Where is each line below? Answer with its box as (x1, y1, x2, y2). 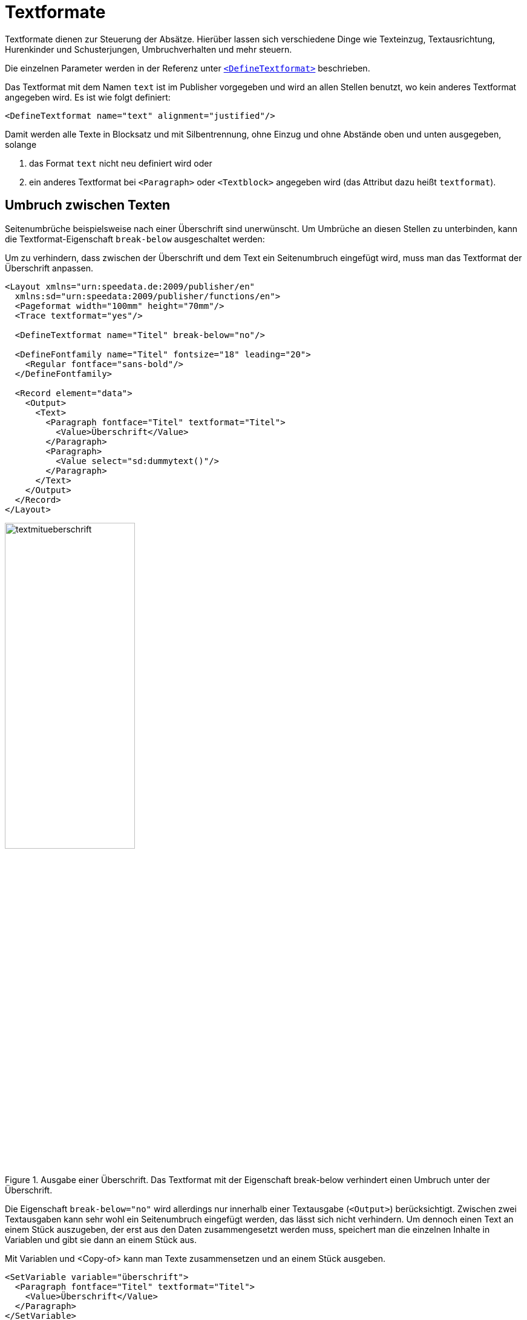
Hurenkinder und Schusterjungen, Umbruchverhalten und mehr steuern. (5, 44, 292, 55)
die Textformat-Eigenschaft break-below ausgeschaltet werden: (5, 233, 265, 244)
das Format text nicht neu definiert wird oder (29, 158, 212, 168)
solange (5, 139, 37, 150)
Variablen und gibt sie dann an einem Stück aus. (5, 1234, 197, 1245)
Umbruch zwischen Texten (5, 197, 171, 213)
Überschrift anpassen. (5, 262, 94, 273)
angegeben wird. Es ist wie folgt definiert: (5, 91, 171, 102)
